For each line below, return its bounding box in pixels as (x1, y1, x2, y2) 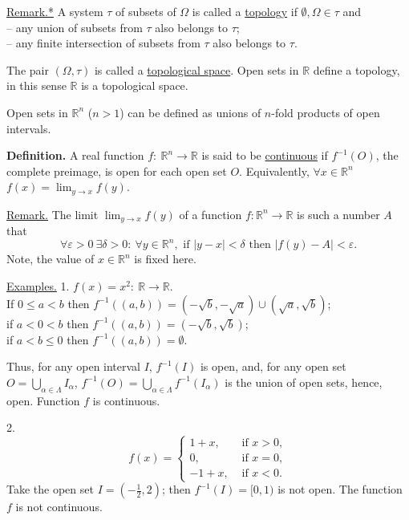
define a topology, (313, 61, 400, 78)
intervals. (6, 120, 51, 136)
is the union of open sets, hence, (225, 373, 383, 390)
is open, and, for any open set (200, 358, 346, 375)
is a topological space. (81, 77, 188, 94)
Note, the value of (6, 250, 95, 267)
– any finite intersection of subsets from (6, 35, 200, 51)
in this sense (6, 77, 67, 94)
